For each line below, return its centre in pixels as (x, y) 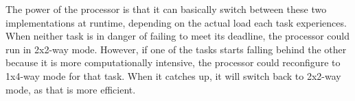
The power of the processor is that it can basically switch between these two (166, 9)
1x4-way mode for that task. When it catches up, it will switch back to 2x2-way (173, 75)
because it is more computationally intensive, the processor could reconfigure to (173, 62)
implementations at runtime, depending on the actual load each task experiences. (176, 22)
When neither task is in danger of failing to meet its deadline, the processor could (178, 36)
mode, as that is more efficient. (71, 89)
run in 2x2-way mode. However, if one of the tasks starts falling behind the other (176, 49)
